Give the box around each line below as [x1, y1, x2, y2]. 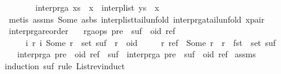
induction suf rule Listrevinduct [5, 59, 125, 72]
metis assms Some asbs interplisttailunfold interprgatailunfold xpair [8, 13, 265, 25]
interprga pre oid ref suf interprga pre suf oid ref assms [17, 48, 256, 60]
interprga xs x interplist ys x [35, 1, 159, 13]
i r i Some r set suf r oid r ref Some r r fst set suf [25, 36, 276, 48]
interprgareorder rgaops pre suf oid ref [8, 24, 175, 37]
